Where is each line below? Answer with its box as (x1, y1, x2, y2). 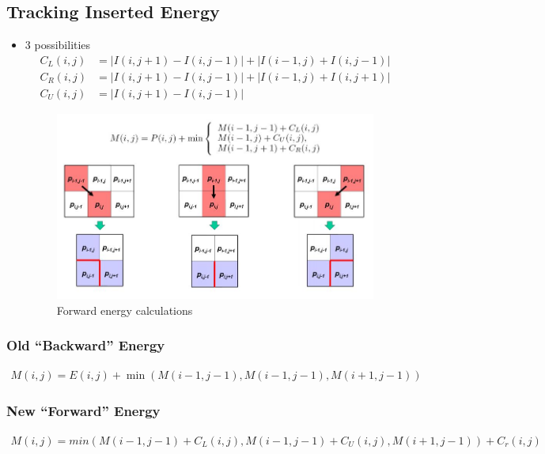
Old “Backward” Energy (6, 335, 165, 355)
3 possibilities (25, 36, 91, 53)
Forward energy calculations (56, 301, 193, 318)
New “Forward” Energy (6, 401, 161, 421)
